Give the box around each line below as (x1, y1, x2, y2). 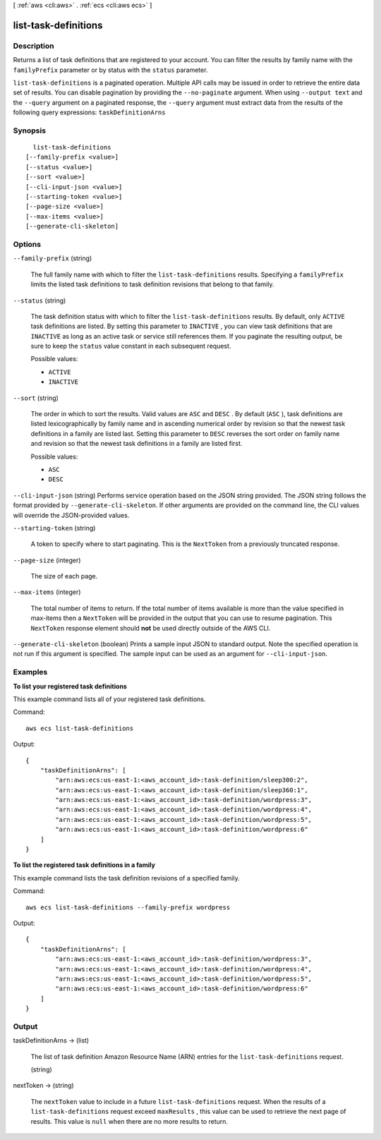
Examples (13, 667, 48, 677)
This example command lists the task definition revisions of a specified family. (13, 873, 240, 882)
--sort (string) (13, 394, 59, 402)
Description (13, 41, 54, 51)
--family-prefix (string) (13, 254, 92, 262)
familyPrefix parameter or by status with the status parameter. (13, 66, 208, 74)
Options (13, 239, 42, 249)
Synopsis (13, 126, 46, 135)
